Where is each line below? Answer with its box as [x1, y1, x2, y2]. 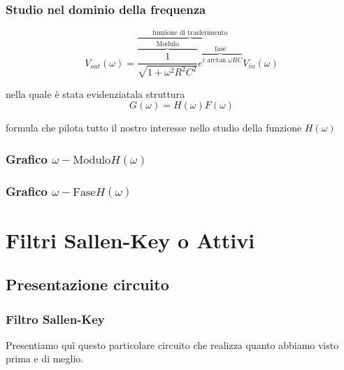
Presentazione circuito [6, 273, 169, 295]
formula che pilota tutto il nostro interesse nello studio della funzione [6, 120, 302, 135]
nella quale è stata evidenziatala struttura [6, 86, 185, 101]
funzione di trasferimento [152, 29, 228, 36]
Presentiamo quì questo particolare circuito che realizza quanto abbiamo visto [6, 337, 339, 352]
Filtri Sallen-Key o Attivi [6, 225, 255, 254]
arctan [206, 57, 227, 64]
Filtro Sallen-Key [6, 310, 105, 327]
